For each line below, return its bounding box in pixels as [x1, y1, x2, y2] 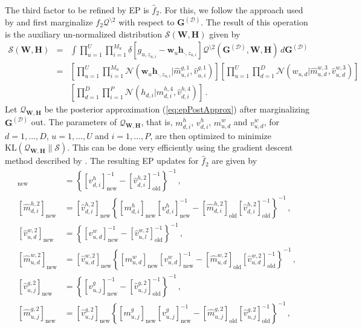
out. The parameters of [31, 116, 117, 128]
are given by [212, 154, 257, 167]
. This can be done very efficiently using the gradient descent [67, 141, 293, 154]
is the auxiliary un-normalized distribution [5, 27, 163, 40]
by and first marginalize [5, 16, 93, 28]
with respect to [118, 16, 175, 28]
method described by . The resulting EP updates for [5, 154, 199, 167]
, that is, [141, 116, 173, 128]
